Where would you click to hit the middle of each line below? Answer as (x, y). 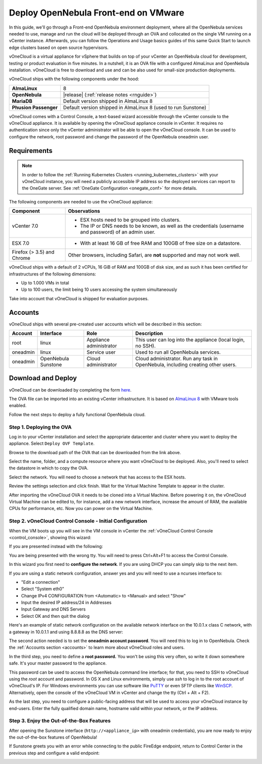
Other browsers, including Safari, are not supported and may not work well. (154, 255)
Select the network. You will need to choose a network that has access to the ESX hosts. (98, 477)
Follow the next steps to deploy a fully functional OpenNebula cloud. (77, 414)
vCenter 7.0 (25, 226)
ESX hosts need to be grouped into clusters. (131, 220)
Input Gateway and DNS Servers (53, 609)
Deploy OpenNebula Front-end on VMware (97, 13)
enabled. (18, 406)
